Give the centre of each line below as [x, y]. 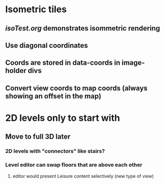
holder [16, 71]
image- [133, 63]
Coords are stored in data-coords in [63, 63]
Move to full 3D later [38, 137]
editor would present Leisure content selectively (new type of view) [83, 176]
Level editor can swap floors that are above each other [74, 165]
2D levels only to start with [63, 118]
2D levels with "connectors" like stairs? [55, 151]
